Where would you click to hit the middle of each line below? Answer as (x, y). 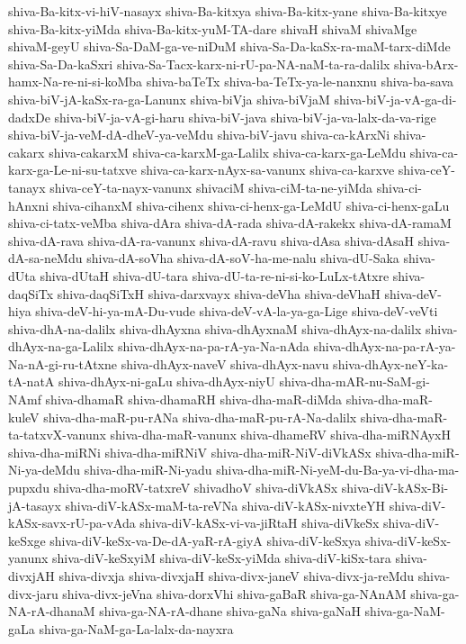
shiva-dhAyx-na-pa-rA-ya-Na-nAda (213, 346)
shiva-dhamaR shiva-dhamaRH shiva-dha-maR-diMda (194, 399)
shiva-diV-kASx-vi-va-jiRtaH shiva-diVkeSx (260, 523)
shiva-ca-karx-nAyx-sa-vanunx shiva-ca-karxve (268, 170)
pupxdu (29, 488)
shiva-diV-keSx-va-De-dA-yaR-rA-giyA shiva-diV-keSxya (206, 540)
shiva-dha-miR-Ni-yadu (148, 470)
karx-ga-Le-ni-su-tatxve (73, 170)
